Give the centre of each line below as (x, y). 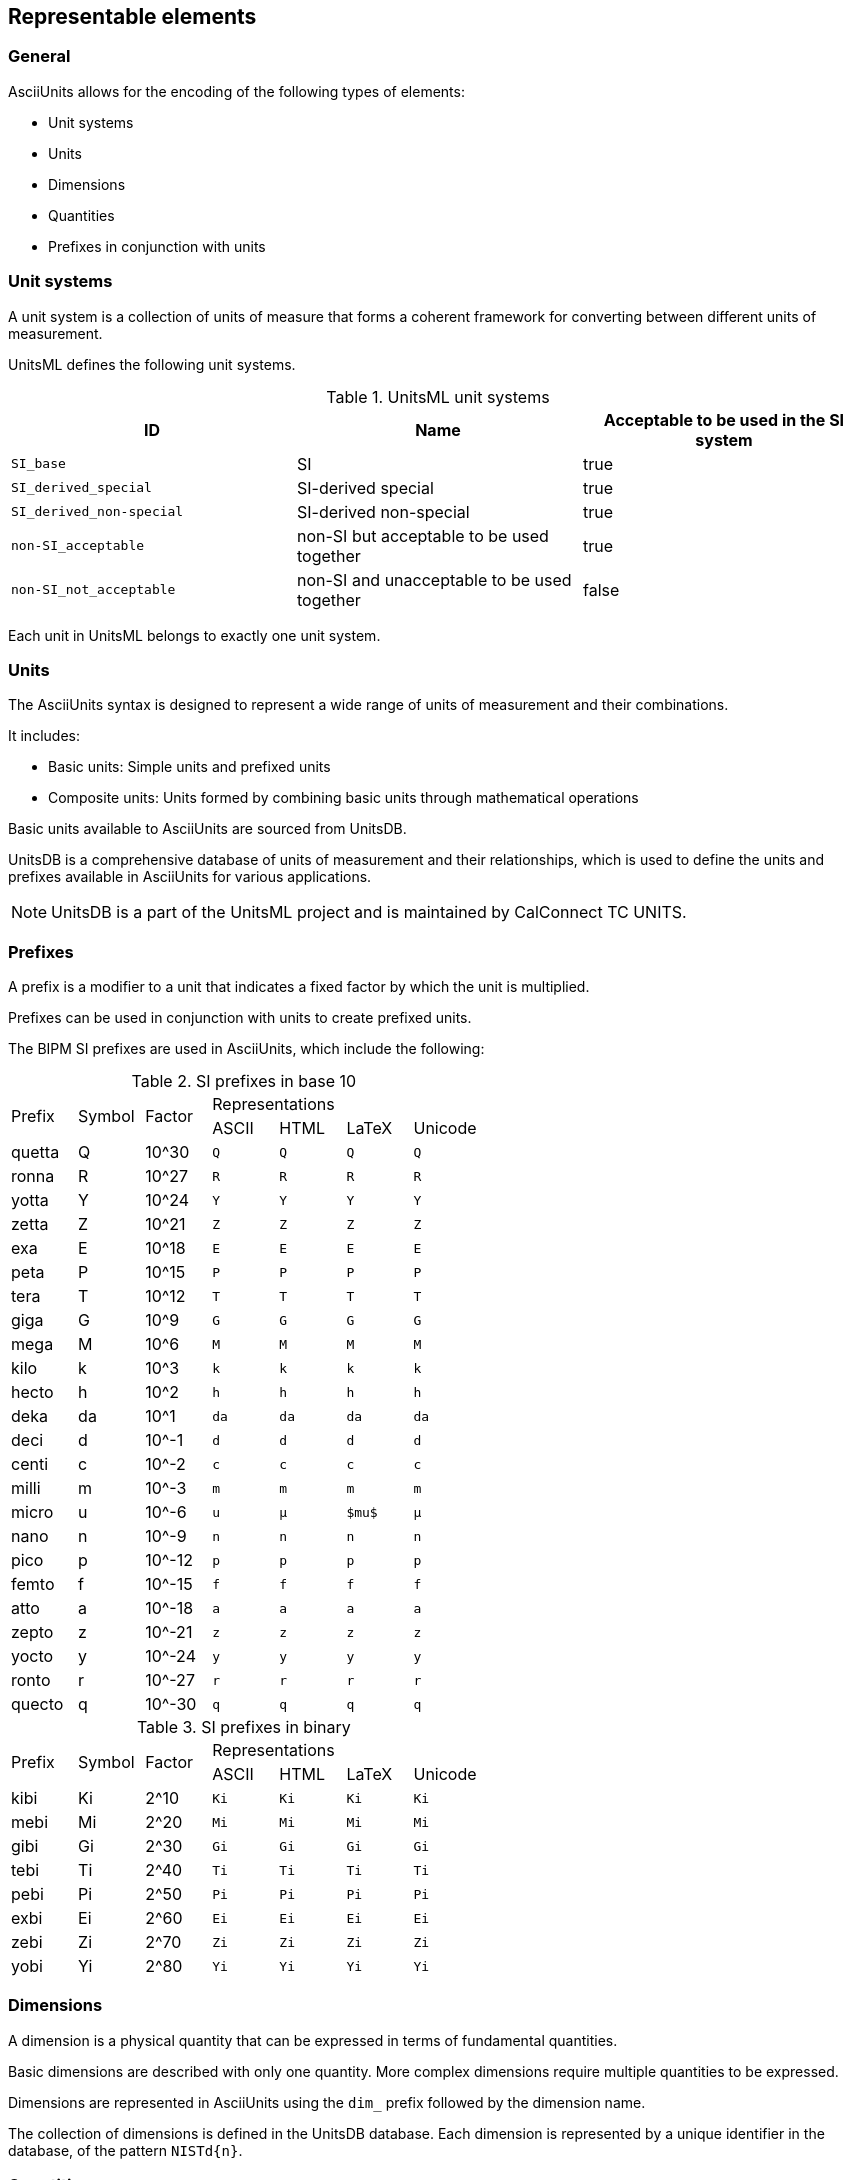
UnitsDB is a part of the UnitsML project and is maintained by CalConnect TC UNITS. (369, 912)
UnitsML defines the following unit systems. (152, 364)
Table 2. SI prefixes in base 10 (244, 1081)
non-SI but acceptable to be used (422, 535)
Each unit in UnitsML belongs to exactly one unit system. (194, 635)
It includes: (44, 736)
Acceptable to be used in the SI (724, 419)
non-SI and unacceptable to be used (434, 579)
